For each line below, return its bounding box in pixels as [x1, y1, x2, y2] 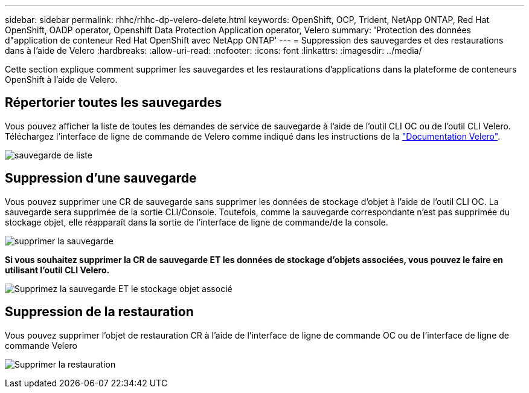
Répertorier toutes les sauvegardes [5, 95, 222, 111]
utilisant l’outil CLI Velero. [5, 264, 110, 275]
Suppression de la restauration [5, 304, 194, 320]
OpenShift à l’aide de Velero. [5, 74, 118, 85]
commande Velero [5, 340, 77, 351]
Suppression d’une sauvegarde [5, 171, 197, 186]
